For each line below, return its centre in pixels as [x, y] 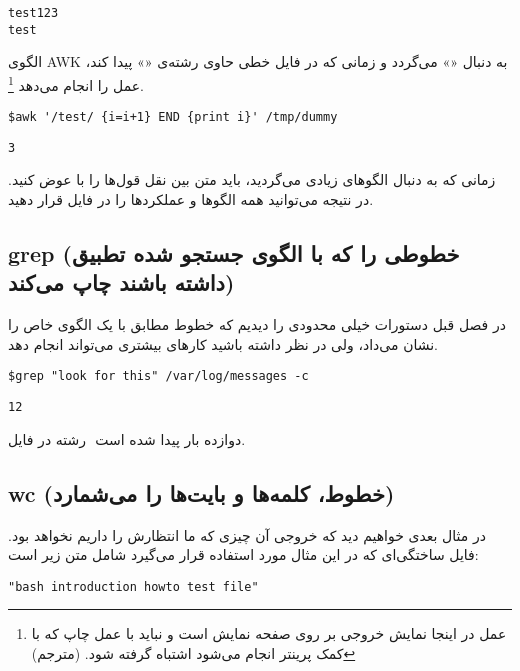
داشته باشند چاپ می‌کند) [121, 282]
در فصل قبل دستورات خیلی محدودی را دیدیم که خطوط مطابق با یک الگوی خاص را [257, 324]
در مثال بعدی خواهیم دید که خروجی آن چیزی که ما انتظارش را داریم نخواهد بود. [247, 534]
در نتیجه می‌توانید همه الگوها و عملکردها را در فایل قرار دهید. [191, 199]
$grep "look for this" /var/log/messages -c [158, 376]
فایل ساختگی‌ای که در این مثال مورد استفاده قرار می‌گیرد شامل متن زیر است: [243, 554]
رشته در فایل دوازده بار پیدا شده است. [127, 438]
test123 [33, 13]
